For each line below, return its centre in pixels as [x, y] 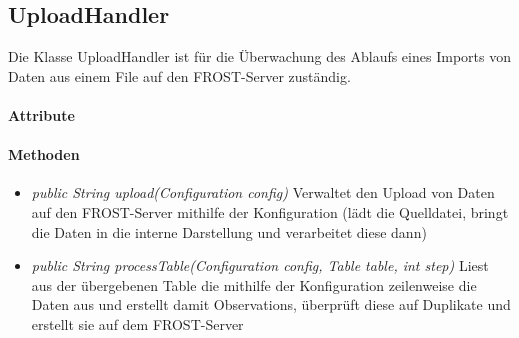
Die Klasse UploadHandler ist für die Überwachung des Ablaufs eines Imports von [259, 56]
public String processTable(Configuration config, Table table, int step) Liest [260, 265]
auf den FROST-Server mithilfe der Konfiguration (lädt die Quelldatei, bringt [270, 211]
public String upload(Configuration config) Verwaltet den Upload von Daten [263, 192]
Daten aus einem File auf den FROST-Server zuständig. [179, 75]
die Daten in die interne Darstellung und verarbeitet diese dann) [229, 231]
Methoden [44, 154]
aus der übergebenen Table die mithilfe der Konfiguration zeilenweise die [254, 284]
